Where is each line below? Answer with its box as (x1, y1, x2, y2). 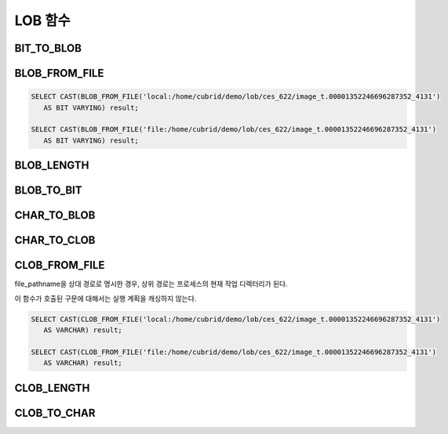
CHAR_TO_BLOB (14, 208, 96, 222)
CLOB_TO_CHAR (14, 406, 96, 419)
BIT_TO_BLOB (14, 42, 82, 55)
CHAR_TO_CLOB (14, 233, 96, 247)
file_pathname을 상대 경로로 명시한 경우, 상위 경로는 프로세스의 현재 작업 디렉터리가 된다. (14, 279, 288, 289)
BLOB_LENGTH (14, 159, 89, 172)
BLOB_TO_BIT (14, 184, 82, 197)
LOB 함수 (14, 12, 71, 29)
